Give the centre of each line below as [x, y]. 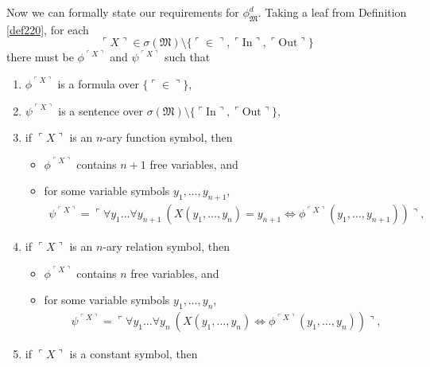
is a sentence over [101, 110]
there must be [40, 57]
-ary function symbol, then [168, 137]
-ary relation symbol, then [166, 246]
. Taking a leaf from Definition [332, 12]
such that [187, 57]
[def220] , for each [48, 29]
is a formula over [98, 83]
